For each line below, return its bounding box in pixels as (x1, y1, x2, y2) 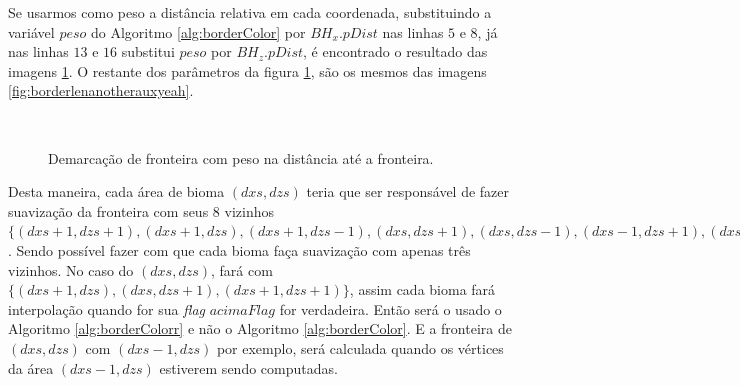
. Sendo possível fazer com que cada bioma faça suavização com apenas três (8, 239, 471, 260)
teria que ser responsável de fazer (306, 181, 510, 202)
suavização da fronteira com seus (8, 200, 209, 221)
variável (8, 21, 55, 42)
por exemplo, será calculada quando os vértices (216, 337, 504, 358)
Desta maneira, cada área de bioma (8, 181, 225, 202)
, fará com (211, 259, 273, 280)
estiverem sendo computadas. (159, 357, 338, 378)
